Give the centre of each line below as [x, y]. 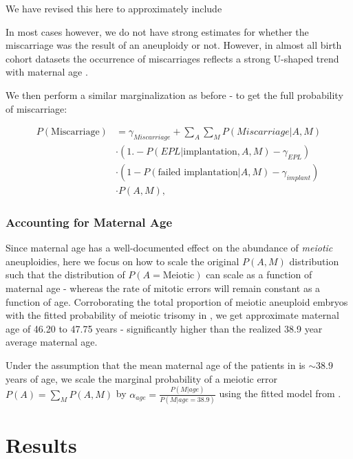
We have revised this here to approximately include [114, 8]
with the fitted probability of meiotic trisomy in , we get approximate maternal [172, 315]
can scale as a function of [259, 275]
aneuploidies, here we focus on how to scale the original [122, 261]
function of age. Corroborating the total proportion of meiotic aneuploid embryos [177, 301]
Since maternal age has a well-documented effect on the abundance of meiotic [169, 248]
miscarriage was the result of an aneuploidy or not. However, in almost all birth [174, 45]
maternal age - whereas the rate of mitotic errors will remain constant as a [163, 288]
